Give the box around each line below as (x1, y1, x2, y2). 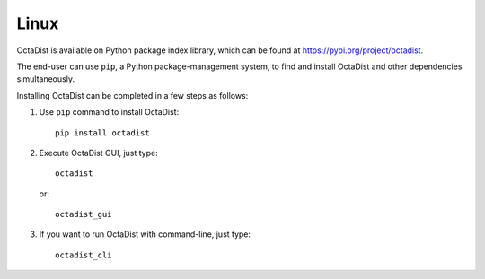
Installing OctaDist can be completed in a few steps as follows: (16, 90, 249, 100)
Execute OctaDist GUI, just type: (39, 147, 158, 158)
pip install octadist (55, 127, 150, 138)
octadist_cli (55, 249, 112, 260)
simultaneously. (16, 74, 75, 84)
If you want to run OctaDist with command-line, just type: (39, 229, 251, 240)
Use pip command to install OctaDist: (39, 107, 180, 118)
